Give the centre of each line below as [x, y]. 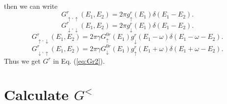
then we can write [31, 6]
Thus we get [22, 61]
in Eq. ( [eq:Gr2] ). [79, 61]
